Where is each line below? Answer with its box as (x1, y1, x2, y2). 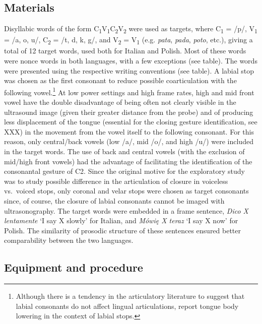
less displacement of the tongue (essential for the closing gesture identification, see (4, 116, 257, 127)
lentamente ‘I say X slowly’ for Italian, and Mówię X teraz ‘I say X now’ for (4, 215, 238, 226)
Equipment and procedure (4, 260, 143, 275)
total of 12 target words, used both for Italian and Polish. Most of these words (4, 45, 246, 56)
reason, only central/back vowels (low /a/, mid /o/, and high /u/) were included (4, 136, 253, 147)
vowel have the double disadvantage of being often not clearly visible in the (4, 97, 236, 107)
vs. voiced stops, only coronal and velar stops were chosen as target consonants (4, 185, 249, 196)
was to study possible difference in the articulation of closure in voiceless (4, 175, 228, 186)
